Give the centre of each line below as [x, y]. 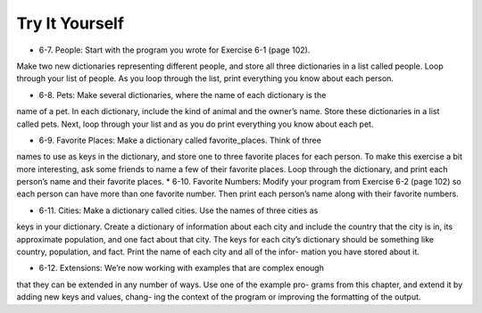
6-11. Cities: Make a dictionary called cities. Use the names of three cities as [179, 210]
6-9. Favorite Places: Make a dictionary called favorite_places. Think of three [180, 140]
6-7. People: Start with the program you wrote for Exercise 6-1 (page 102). [175, 50]
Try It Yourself [71, 23]
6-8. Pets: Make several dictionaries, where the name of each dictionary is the [183, 95]
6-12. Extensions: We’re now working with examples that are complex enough [182, 268]
